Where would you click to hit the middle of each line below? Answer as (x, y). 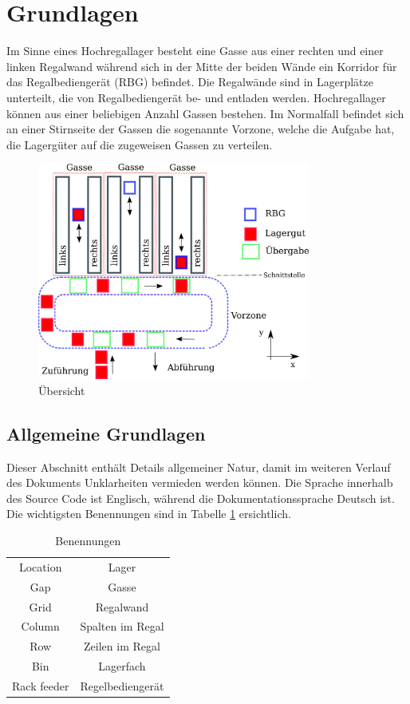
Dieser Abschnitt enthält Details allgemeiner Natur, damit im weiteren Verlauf (199, 467)
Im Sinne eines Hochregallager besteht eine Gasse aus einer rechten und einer (195, 51)
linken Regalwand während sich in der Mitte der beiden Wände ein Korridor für (202, 66)
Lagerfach (122, 666)
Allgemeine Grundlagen (106, 433)
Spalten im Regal (122, 626)
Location (40, 566)
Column (40, 626)
